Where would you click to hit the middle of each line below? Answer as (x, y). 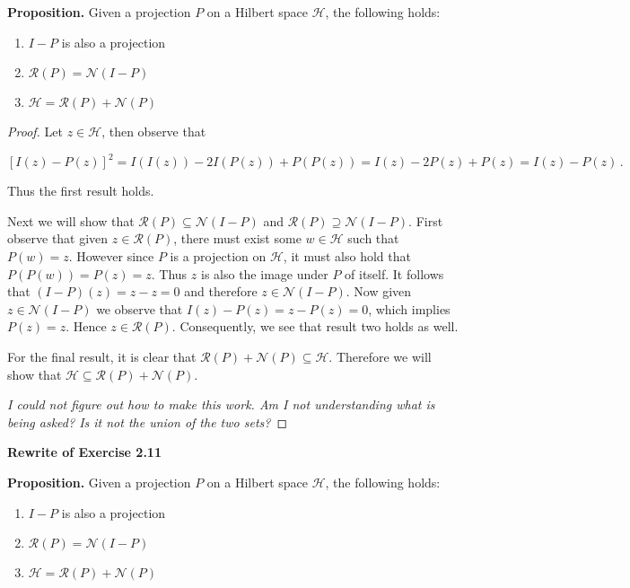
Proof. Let (35, 132)
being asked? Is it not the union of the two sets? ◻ (148, 421)
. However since (111, 256)
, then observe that (154, 132)
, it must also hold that (347, 256)
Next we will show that (71, 220)
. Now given (379, 291)
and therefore (221, 291)
